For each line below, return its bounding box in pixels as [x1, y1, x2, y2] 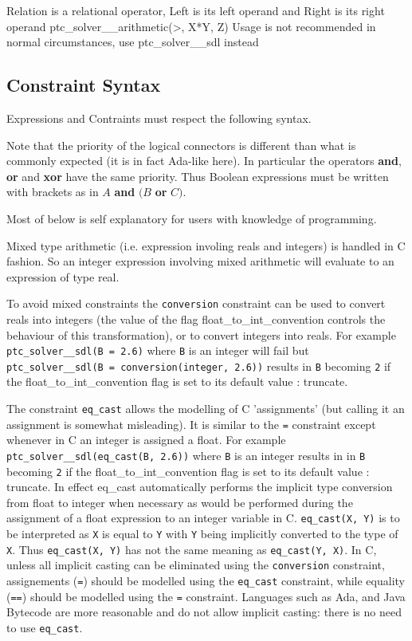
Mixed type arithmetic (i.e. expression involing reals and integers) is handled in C [6, 237, 406, 254]
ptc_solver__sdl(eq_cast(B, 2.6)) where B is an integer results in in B [6, 446, 366, 463]
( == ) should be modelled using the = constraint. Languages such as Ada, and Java [6, 588, 406, 604]
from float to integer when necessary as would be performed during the [6, 494, 353, 510]
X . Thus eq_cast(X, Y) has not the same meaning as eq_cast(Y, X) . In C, [6, 541, 377, 557]
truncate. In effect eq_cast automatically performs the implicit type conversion [6, 478, 393, 495]
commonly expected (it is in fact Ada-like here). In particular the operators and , [6, 152, 402, 169]
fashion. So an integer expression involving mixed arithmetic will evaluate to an [6, 253, 394, 269]
